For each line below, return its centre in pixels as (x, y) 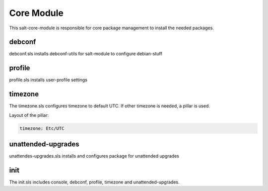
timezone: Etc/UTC (42, 128)
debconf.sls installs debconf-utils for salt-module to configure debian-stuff (86, 54)
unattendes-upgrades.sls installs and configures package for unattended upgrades (94, 156)
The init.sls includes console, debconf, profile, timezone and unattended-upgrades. (94, 182)
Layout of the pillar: (29, 115)
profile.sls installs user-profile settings (48, 80)
